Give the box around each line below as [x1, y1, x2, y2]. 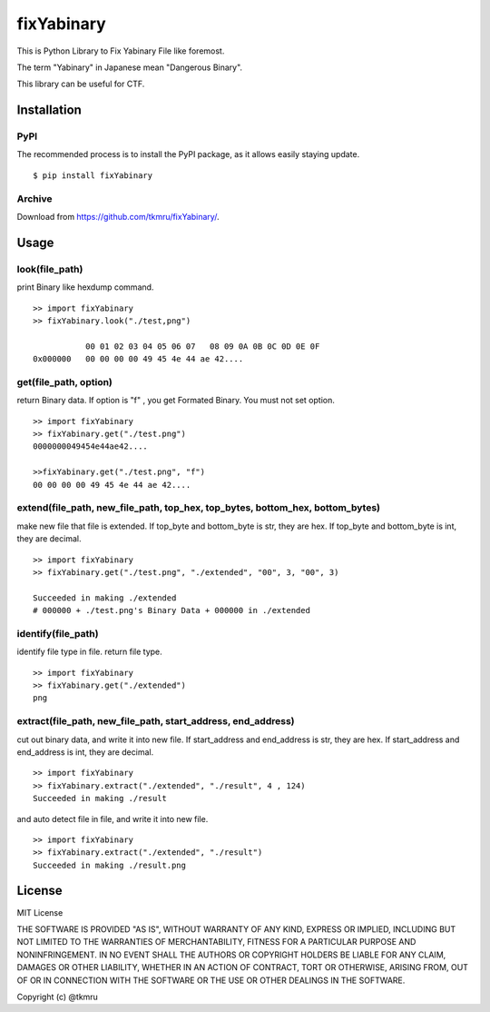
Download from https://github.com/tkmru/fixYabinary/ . [16, 212, 220, 223]
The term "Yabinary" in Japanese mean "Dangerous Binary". [16, 62, 243, 73]
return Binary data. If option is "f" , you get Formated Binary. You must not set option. [16, 395, 335, 406]
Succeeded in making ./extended [33, 592, 177, 603]
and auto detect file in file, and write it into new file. [16, 813, 209, 824]
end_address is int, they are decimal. [16, 746, 154, 758]
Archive [16, 192, 53, 204]
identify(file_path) [16, 627, 99, 640]
